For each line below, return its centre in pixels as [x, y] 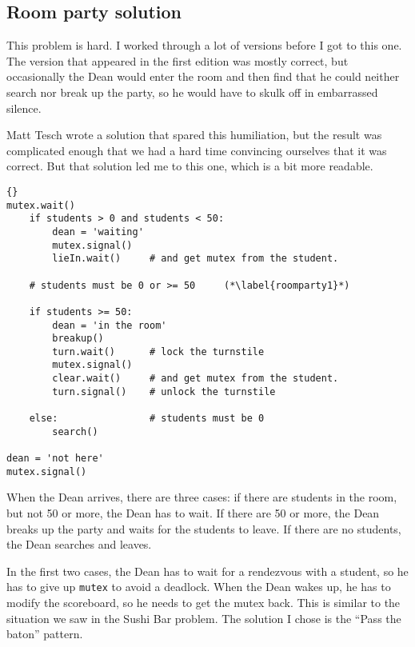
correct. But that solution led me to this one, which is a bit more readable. [190, 166]
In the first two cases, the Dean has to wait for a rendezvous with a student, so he [207, 571]
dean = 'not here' [55, 459]
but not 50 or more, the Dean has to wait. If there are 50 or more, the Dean [193, 512]
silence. [24, 108]
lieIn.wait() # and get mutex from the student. [196, 259]
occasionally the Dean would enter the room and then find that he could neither [203, 76]
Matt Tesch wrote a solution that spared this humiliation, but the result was [194, 135]
